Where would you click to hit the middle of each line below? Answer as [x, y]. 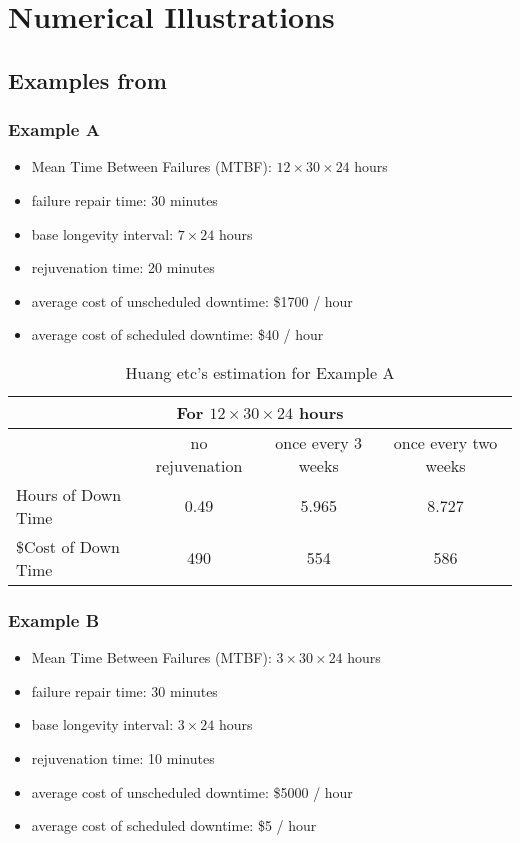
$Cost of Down [68, 546]
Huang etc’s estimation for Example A [260, 372]
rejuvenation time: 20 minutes [123, 267]
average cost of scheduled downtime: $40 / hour [177, 334]
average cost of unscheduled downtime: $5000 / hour [192, 791]
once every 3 [319, 442]
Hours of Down [69, 494]
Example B [54, 619]
